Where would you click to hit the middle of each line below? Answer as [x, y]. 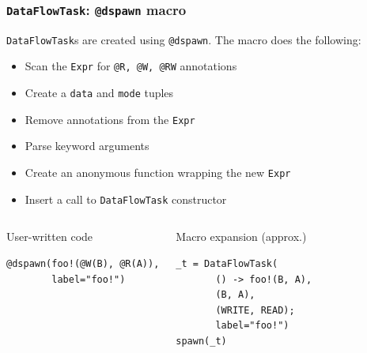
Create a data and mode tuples [99, 93]
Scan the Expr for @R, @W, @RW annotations [131, 66]
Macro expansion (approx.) [241, 237]
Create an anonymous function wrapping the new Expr [158, 172]
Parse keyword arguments [87, 146]
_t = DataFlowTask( [227, 263]
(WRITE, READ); [255, 310]
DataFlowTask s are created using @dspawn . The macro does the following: [184, 39]
